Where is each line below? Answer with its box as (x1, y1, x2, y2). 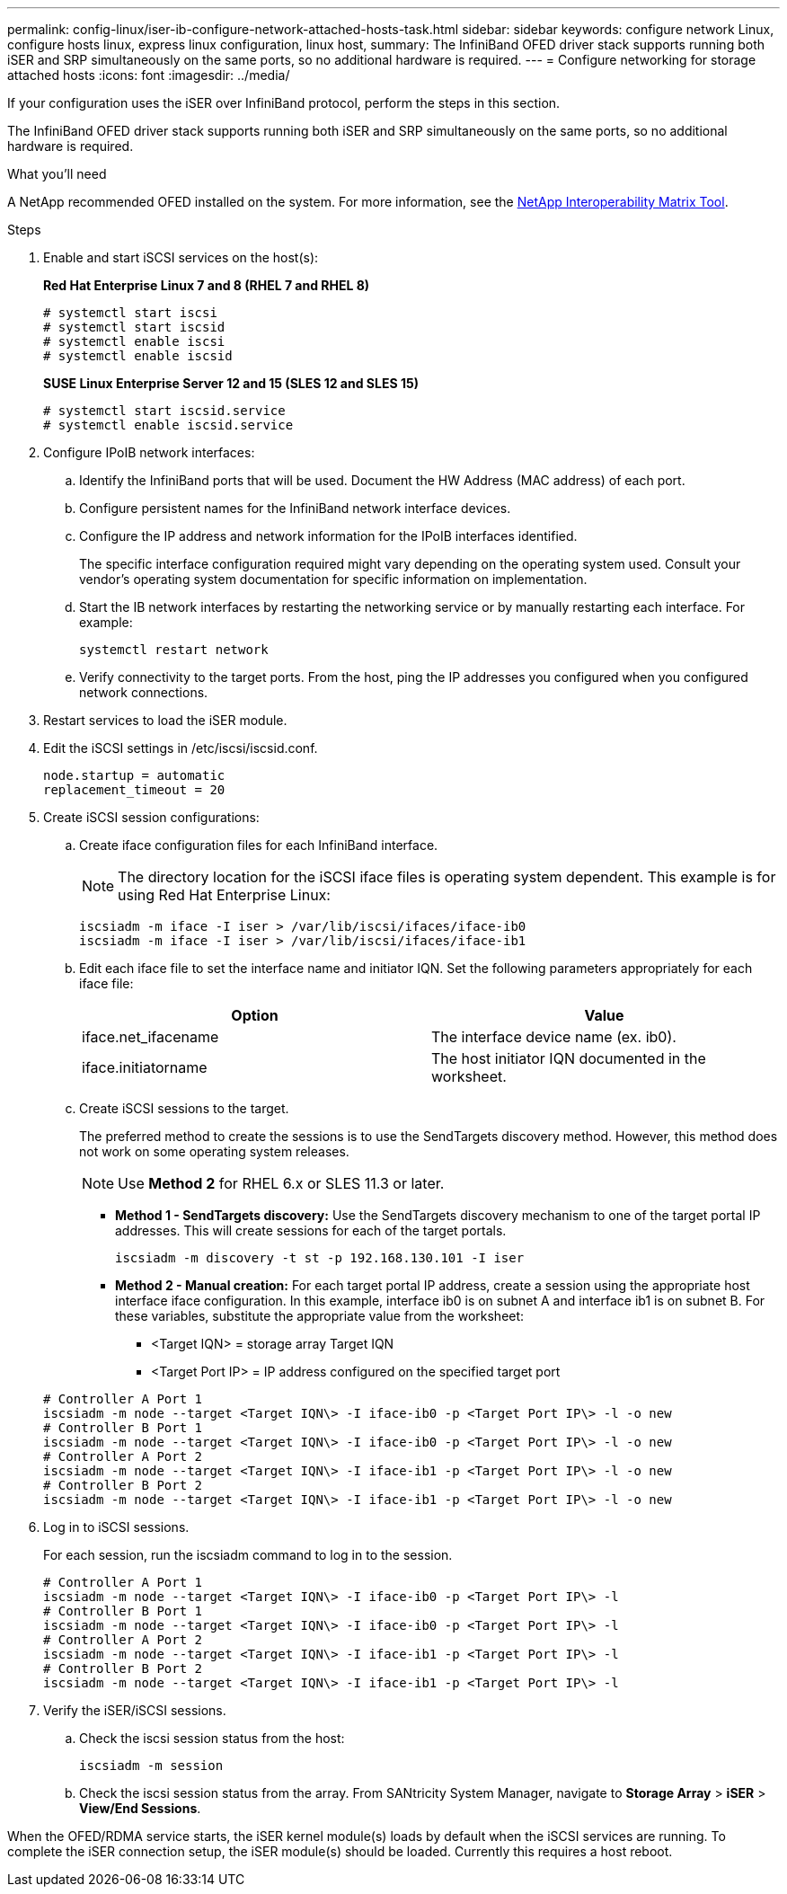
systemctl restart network (79, 642, 269, 657)
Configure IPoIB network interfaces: (43, 445, 255, 460)
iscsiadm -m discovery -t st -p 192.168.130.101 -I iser (115, 1251, 525, 1265)
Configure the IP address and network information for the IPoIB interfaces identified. (79, 528, 578, 544)
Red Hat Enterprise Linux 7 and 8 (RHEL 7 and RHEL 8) (43, 278, 370, 293)
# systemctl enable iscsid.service (43, 418, 294, 432)
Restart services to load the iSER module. (43, 712, 287, 728)
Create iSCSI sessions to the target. (79, 1101, 289, 1116)
